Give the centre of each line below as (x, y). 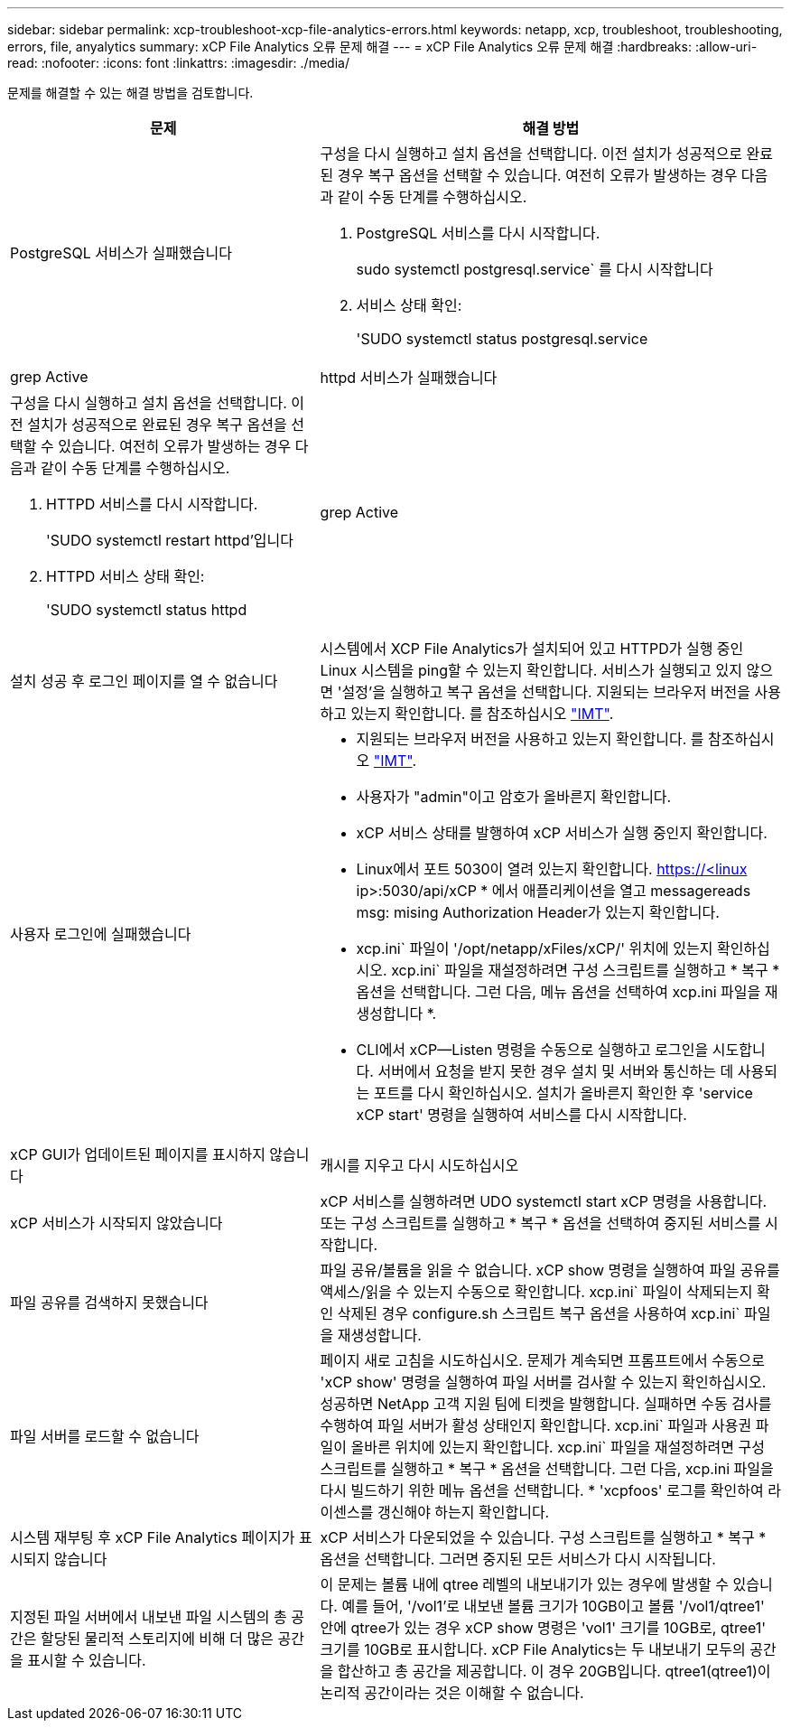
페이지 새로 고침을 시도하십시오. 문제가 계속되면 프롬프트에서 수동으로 (543, 1360)
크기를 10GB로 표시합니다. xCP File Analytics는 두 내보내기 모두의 (533, 1649)
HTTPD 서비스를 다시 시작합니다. (152, 504)
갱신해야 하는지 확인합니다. (463, 1512)
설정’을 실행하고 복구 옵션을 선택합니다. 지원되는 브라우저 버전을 (546, 692)
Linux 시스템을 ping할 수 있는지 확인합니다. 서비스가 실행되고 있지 (531, 670)
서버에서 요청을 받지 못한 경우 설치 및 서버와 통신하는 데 (556, 1071)
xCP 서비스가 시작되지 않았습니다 (116, 1223)
